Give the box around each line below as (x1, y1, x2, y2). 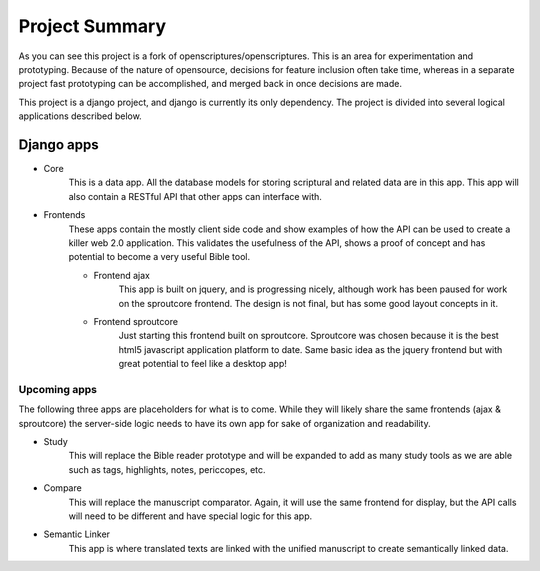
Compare (43, 482, 82, 494)
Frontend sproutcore (93, 315, 179, 327)
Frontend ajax (93, 269, 150, 281)
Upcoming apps (18, 382, 97, 396)
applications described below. (18, 110, 142, 122)
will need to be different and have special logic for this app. (68, 510, 313, 522)
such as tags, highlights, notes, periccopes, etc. (68, 463, 266, 475)
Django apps (18, 136, 99, 153)
